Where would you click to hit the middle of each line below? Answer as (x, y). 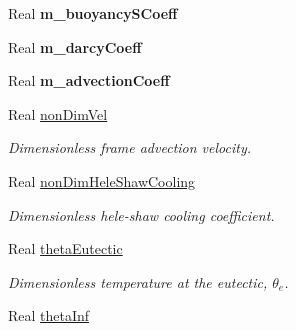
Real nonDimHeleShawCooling (102, 180)
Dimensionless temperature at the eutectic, (138, 281)
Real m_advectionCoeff (89, 80)
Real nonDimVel (58, 113)
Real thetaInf (49, 315)
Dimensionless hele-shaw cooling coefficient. (141, 214)
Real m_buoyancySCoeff (93, 13)
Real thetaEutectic (65, 248)
